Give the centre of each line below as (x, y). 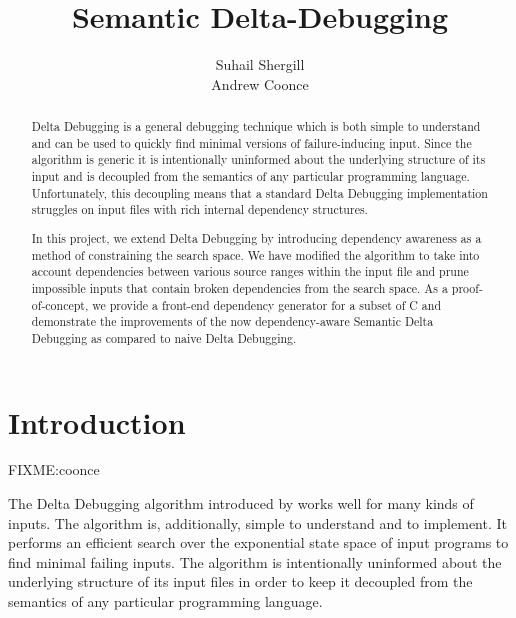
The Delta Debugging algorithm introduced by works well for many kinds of (241, 503)
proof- (467, 287)
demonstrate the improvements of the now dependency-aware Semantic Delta (232, 321)
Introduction (97, 421)
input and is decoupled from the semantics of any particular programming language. (250, 176)
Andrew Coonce (260, 83)
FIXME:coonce (54, 469)
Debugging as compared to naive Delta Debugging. (164, 337)
